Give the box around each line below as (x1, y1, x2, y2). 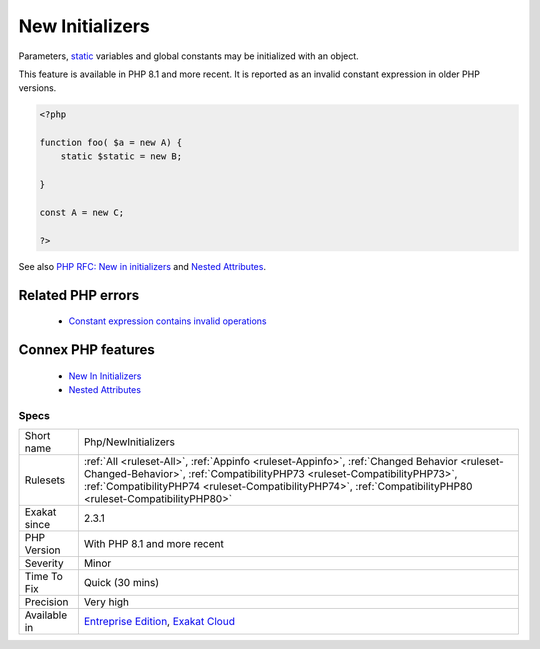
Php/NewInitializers (83, 435, 175, 449)
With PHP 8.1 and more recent (83, 537, 224, 551)
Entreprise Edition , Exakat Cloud (83, 615, 235, 629)
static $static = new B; (60, 151, 183, 162)
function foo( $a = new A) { (39, 137, 183, 149)
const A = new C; (39, 207, 125, 219)
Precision (24, 595, 69, 609)
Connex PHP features (18, 341, 155, 359)
